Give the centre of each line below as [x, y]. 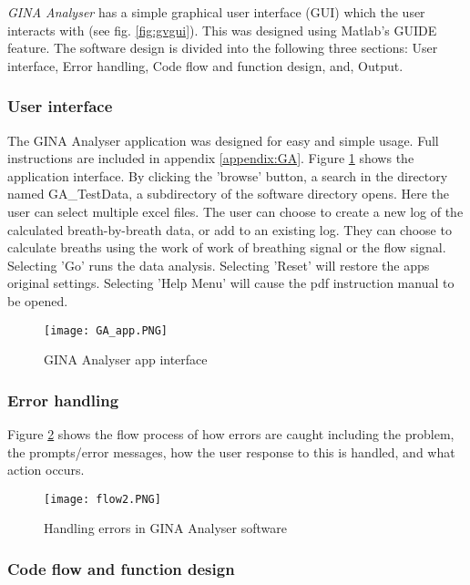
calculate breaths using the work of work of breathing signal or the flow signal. [227, 247]
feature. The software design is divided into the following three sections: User [223, 48]
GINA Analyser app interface [126, 359]
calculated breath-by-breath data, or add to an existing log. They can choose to [230, 229]
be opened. [38, 300]
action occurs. [46, 470]
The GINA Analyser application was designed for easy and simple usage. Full [223, 140]
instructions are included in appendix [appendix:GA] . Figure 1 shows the [211, 158]
